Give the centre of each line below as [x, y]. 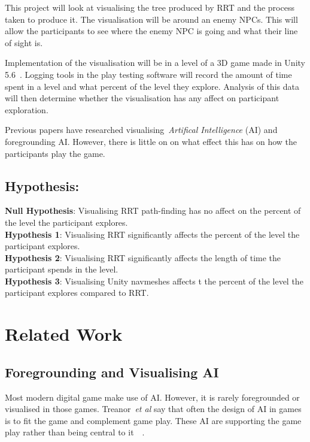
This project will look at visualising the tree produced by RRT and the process [150, 7]
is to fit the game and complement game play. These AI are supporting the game [153, 420]
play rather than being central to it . [75, 432]
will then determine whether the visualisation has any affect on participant [142, 98]
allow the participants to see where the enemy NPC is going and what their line [151, 31]
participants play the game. [55, 153]
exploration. [27, 109]
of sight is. [24, 42]
